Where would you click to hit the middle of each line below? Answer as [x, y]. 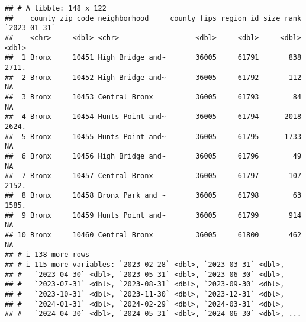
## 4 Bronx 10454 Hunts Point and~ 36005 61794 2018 [153, 117]
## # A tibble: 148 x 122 [56, 8]
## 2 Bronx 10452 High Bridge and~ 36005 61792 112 [153, 77]
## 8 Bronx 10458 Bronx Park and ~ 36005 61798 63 [153, 196]
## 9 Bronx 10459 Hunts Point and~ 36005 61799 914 [153, 215]
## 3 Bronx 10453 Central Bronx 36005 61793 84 [153, 97]
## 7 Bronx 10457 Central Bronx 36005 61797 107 [153, 176]
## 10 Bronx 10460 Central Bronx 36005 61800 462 [153, 235]
